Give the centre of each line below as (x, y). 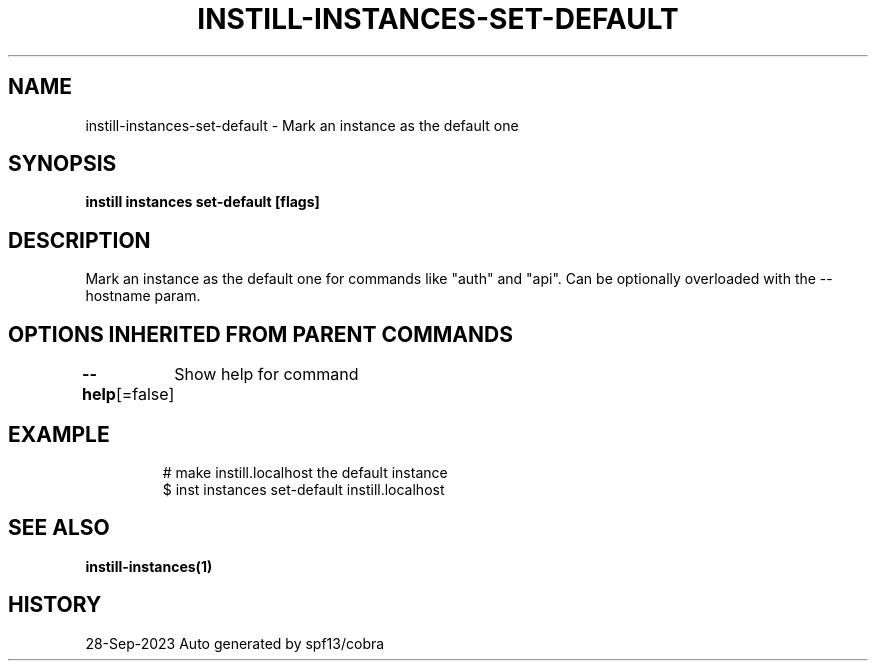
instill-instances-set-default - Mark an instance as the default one (302, 125)
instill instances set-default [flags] (202, 202)
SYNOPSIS (62, 164)
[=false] (145, 394)
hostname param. (143, 296)
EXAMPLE (59, 434)
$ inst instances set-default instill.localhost (303, 489)
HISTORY (55, 605)
